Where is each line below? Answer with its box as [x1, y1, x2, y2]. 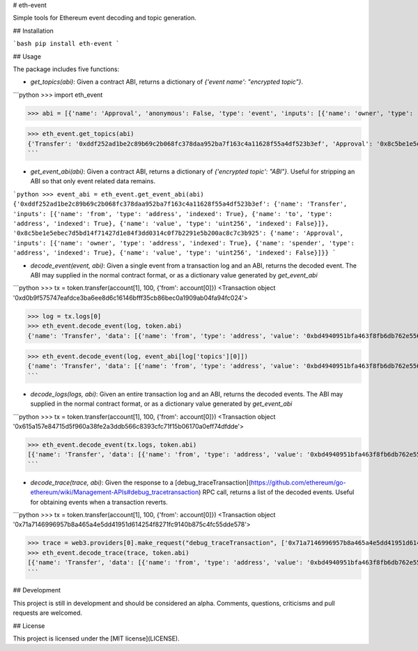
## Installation [13, 26, 54, 35]
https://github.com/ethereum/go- [251, 478, 346, 487]
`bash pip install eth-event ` [13, 40, 120, 48]
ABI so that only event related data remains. [30, 177, 156, 185]
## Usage [13, 52, 42, 61]
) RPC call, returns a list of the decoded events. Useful [199, 488, 355, 496]
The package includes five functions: [13, 65, 120, 73]
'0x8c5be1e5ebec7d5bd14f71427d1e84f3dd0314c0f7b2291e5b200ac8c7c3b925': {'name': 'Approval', [13, 229, 344, 237]
